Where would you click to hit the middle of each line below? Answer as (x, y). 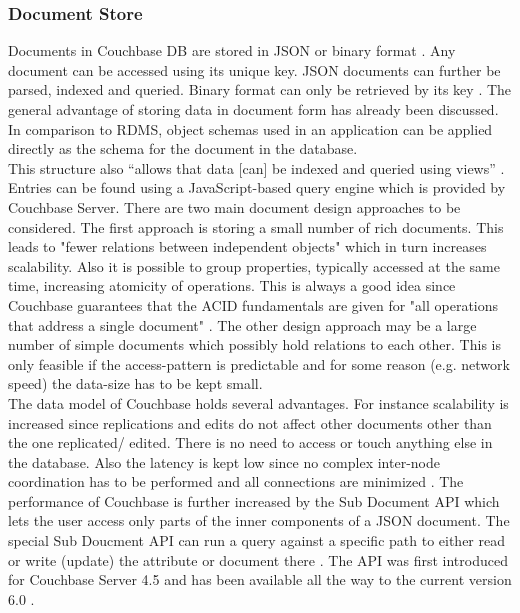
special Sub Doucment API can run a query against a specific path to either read (256, 540)
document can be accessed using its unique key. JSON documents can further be (254, 69)
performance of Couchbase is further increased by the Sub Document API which (254, 500)
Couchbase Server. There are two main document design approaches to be (234, 206)
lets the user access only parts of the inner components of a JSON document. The (259, 520)
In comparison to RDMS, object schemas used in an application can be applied (250, 128)
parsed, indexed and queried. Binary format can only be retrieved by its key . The (260, 89)
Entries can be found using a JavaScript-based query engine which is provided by (257, 187)
